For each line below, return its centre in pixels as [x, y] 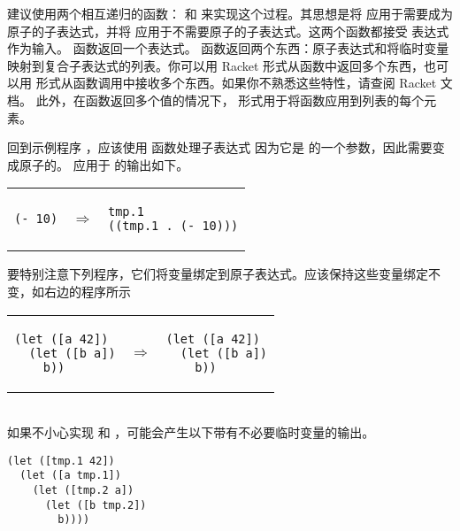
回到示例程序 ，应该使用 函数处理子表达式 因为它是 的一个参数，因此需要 [220, 147]
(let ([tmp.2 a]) [83, 491]
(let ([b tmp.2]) [96, 505]
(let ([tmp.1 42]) [61, 461]
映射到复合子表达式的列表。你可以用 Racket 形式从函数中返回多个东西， [216, 65]
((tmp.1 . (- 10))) [173, 226]
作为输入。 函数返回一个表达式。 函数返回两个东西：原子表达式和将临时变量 [228, 48]
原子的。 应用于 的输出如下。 [104, 164]
